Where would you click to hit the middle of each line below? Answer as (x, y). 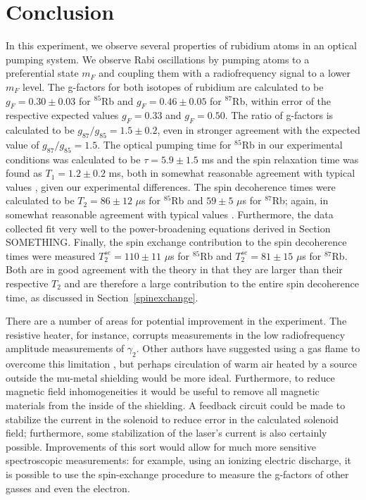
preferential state (42, 73)
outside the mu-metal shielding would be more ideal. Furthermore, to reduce (170, 377)
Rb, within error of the (282, 100)
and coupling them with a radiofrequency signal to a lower (225, 73)
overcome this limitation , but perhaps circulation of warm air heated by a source (182, 364)
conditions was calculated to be (73, 159)
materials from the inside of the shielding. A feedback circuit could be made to (176, 405)
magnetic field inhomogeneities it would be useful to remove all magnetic (163, 391)
